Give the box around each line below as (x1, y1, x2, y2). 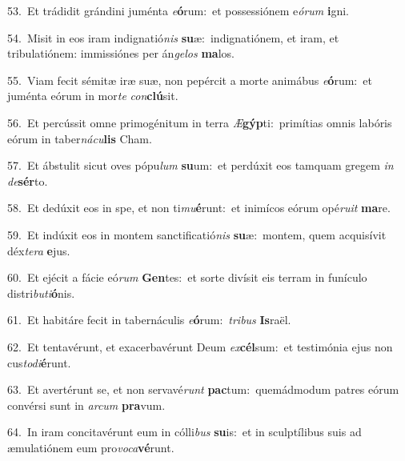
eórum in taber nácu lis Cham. (7, 130, 152, 146)
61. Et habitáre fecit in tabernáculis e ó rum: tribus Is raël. (7, 311, 291, 328)
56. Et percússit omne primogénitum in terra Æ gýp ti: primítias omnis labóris (7, 114, 392, 130)
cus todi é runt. (7, 354, 71, 371)
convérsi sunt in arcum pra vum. (7, 396, 166, 413)
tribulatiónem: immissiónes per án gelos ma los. (7, 45, 235, 62)
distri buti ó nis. (7, 284, 75, 301)
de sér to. (7, 172, 48, 189)
